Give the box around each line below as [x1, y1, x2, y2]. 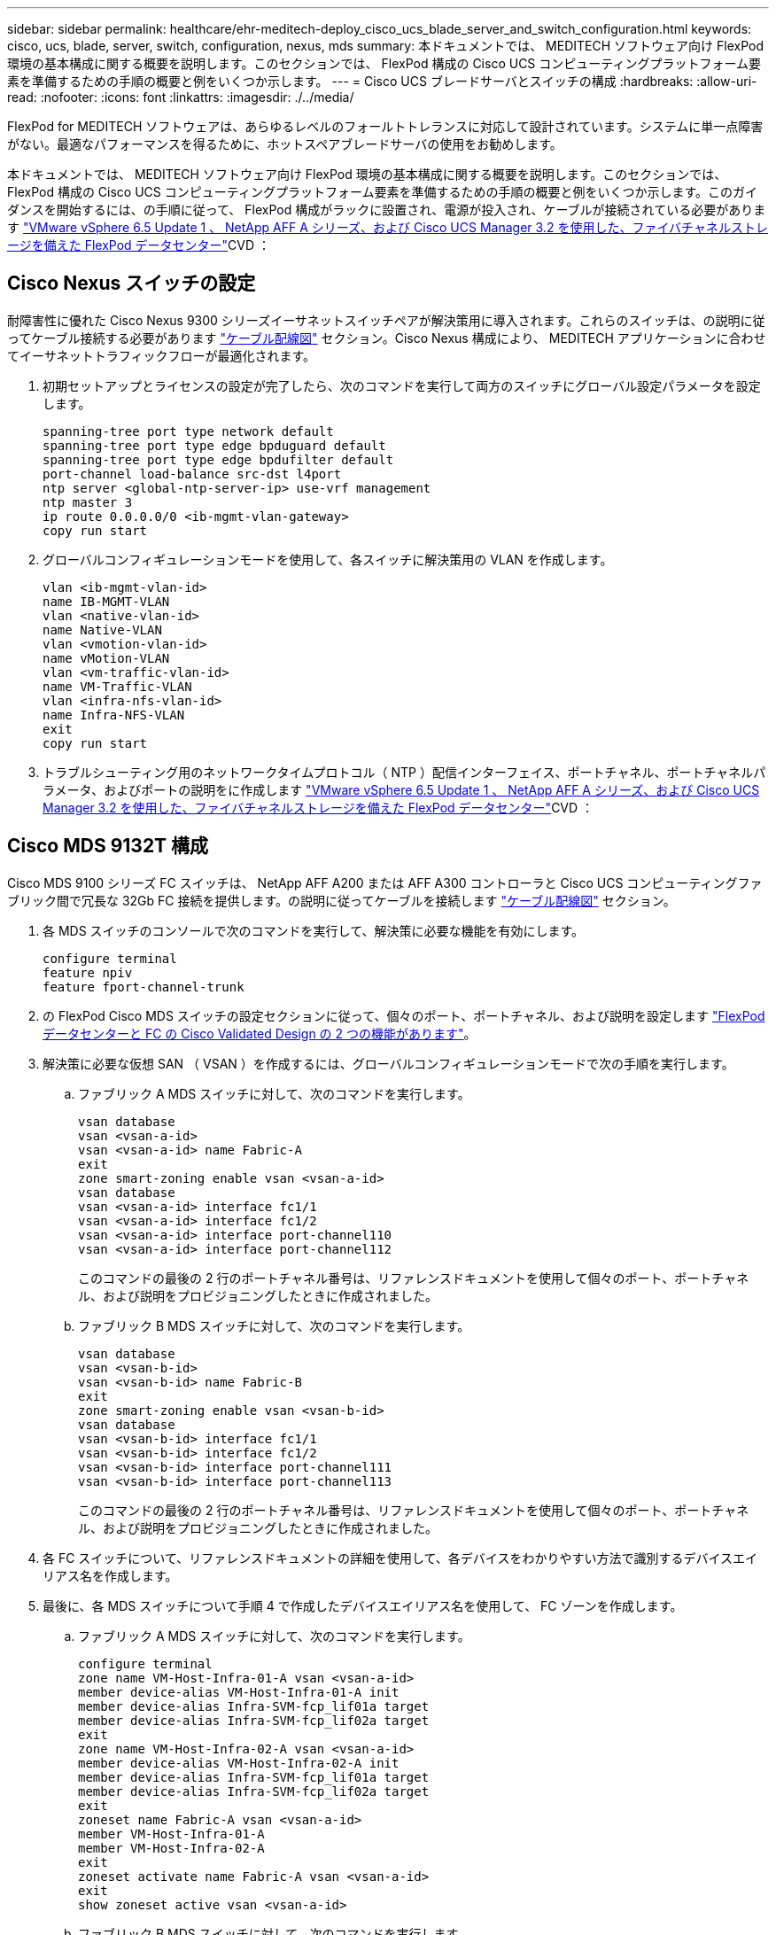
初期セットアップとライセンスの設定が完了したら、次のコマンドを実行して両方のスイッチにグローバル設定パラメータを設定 [43, 377, 761, 393]
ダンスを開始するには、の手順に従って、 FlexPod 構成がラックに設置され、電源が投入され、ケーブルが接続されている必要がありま [7, 202, 766, 217]
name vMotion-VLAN [43, 650, 170, 665]
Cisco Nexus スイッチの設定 [7, 272, 256, 295]
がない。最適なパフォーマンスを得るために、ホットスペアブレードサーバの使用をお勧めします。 [7, 136, 563, 152]
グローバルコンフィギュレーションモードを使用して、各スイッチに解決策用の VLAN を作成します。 [43, 551, 613, 567]
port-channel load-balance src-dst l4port [43, 466, 342, 481]
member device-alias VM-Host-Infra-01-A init [78, 1684, 400, 1699]
